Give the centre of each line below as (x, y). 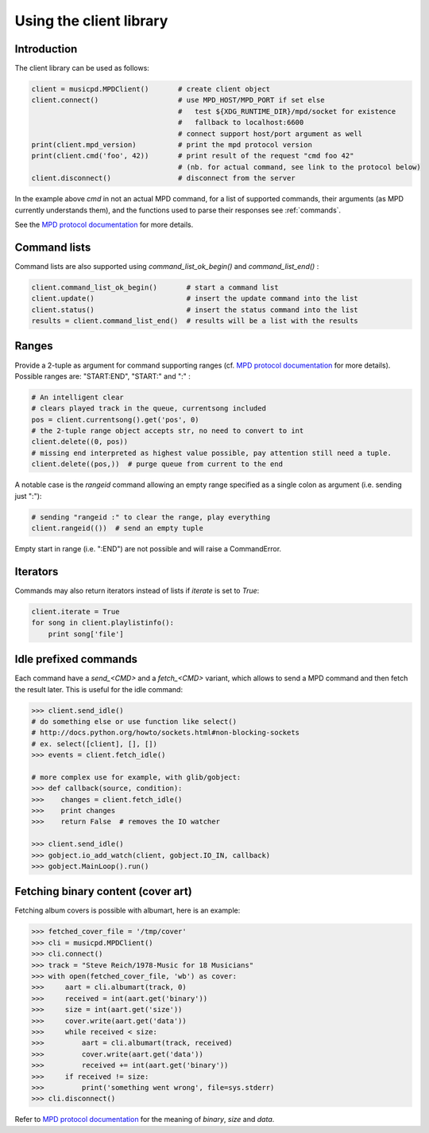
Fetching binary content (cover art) (103, 892)
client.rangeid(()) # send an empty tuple (118, 528)
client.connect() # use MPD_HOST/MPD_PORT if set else (178, 100)
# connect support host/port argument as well (270, 134)
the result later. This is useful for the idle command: (99, 689)
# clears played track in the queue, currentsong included (149, 409)
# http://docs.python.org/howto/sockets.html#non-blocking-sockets (166, 733)
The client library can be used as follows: (82, 68)
